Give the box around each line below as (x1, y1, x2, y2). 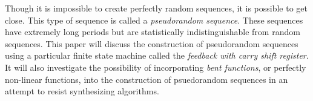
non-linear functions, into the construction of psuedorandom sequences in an (5, 73, 288, 85)
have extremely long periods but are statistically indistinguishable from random (5, 25, 300, 38)
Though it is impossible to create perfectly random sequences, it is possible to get (5, 2, 308, 14)
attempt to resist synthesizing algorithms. (5, 85, 159, 97)
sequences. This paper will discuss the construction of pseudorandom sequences (5, 37, 298, 50)
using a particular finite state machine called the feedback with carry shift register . (5, 49, 309, 62)
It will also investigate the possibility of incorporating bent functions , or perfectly (5, 60, 306, 73)
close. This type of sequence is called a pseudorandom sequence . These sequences (5, 13, 303, 26)
